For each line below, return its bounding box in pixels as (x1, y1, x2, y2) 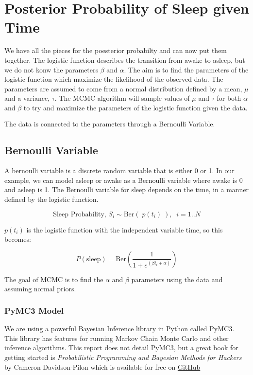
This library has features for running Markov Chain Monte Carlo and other (4, 333, 229, 343)
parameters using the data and (131, 274, 223, 284)
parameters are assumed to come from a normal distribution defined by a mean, (4, 83, 242, 93)
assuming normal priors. (4, 284, 76, 294)
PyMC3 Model (4, 304, 64, 316)
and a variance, (4, 93, 50, 103)
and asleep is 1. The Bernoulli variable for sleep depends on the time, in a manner (4, 184, 249, 195)
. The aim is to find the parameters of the (124, 64, 249, 74)
